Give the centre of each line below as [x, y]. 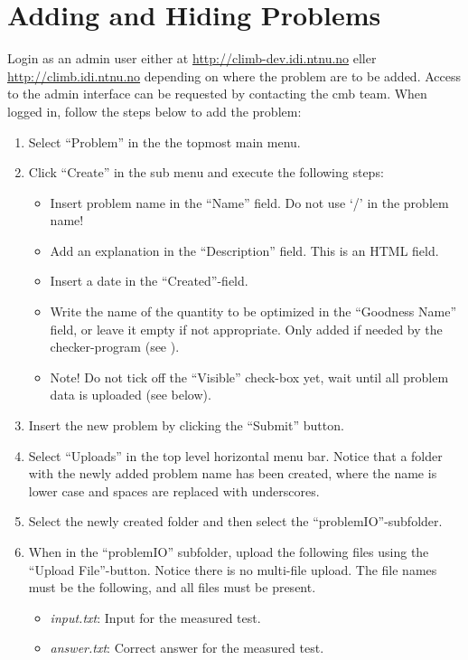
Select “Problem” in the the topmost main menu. [164, 141]
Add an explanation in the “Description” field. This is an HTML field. [244, 250]
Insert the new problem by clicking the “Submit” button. [186, 425]
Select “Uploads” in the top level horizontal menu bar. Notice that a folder [235, 455]
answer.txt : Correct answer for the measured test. [187, 648]
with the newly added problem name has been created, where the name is [233, 473]
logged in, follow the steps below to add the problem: [154, 111]
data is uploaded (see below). [131, 395]
